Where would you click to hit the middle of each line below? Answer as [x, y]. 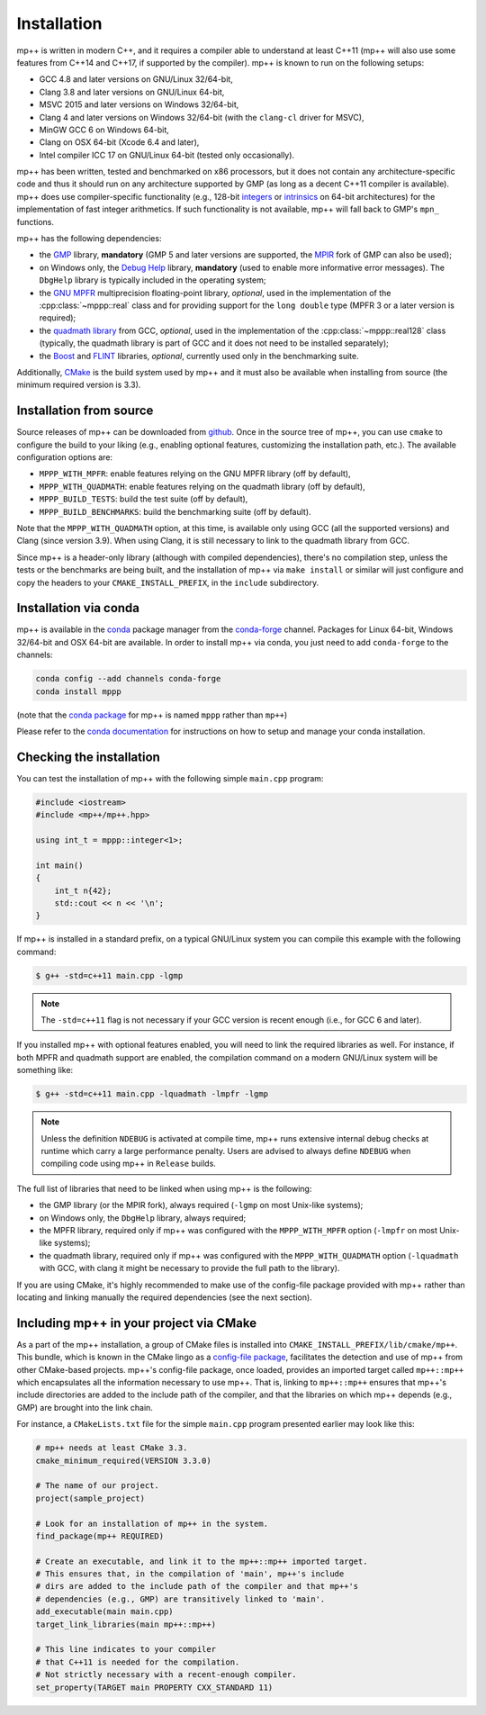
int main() [59, 865]
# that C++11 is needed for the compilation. [138, 1662]
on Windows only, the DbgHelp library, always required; [143, 1218]
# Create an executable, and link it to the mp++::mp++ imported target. [202, 1561]
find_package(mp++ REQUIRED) [100, 1536]
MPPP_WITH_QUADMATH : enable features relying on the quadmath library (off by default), [202, 486]
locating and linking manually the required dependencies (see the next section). [164, 1297]
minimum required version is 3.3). [79, 385]
